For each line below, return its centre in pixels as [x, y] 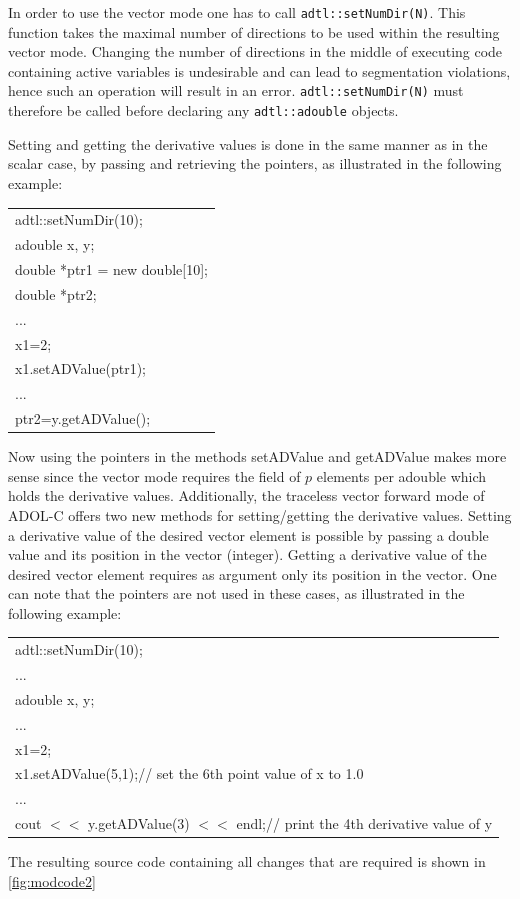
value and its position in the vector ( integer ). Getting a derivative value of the [247, 554]
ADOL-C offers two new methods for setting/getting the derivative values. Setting [260, 514]
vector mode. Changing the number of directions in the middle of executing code [255, 51]
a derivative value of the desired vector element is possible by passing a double [248, 534]
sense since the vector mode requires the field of [154, 475]
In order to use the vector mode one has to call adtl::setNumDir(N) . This [237, 12]
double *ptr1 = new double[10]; [111, 268]
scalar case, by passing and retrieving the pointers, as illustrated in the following [255, 163]
